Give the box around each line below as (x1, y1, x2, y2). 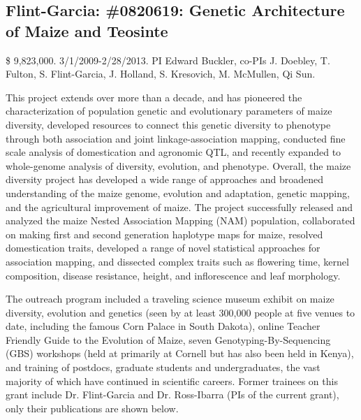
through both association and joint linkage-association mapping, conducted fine (6, 131, 346, 145)
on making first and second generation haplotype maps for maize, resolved (6, 226, 323, 241)
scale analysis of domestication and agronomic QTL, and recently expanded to (6, 145, 341, 159)
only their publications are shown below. (6, 400, 179, 415)
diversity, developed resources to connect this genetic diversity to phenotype (6, 117, 331, 131)
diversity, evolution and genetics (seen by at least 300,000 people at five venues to (6, 305, 355, 319)
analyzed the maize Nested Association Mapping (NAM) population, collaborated (6, 213, 355, 228)
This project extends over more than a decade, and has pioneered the (6, 89, 302, 104)
